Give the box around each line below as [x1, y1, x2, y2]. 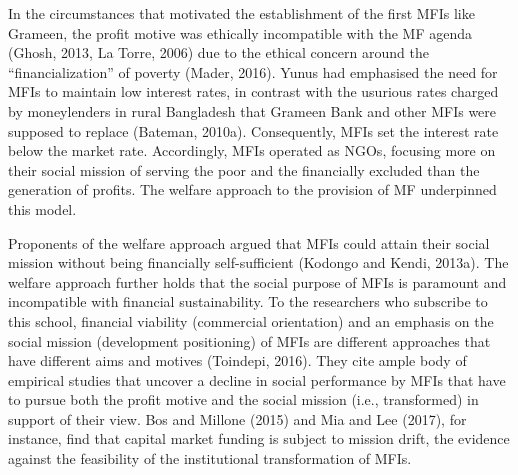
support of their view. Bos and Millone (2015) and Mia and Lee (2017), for [8, 408, 467, 429]
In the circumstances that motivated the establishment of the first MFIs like [8, 3, 475, 23]
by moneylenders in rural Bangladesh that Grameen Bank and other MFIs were [8, 100, 497, 121]
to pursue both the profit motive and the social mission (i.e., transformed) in [8, 389, 479, 410]
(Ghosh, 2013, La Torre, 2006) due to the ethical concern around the [8, 42, 429, 63]
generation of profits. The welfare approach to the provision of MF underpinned [8, 179, 497, 200]
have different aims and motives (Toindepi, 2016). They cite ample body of [8, 350, 467, 371]
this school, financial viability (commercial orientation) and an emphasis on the [8, 310, 494, 331]
